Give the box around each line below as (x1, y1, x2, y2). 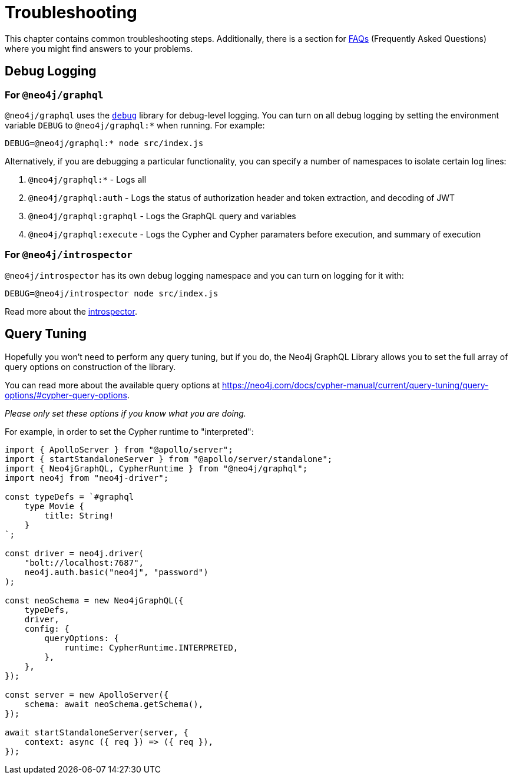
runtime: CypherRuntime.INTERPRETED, (64, 642, 239, 652)
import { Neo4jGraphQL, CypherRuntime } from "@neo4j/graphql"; (5, 463, 308, 473)
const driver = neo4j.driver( (5, 548, 144, 558)
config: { (24, 623, 69, 633)
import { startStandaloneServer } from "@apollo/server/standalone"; (5, 454, 333, 464)
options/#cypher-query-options (5, 389, 127, 400)
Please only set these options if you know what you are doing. (5, 408, 246, 418)
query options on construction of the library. (5, 361, 176, 372)
